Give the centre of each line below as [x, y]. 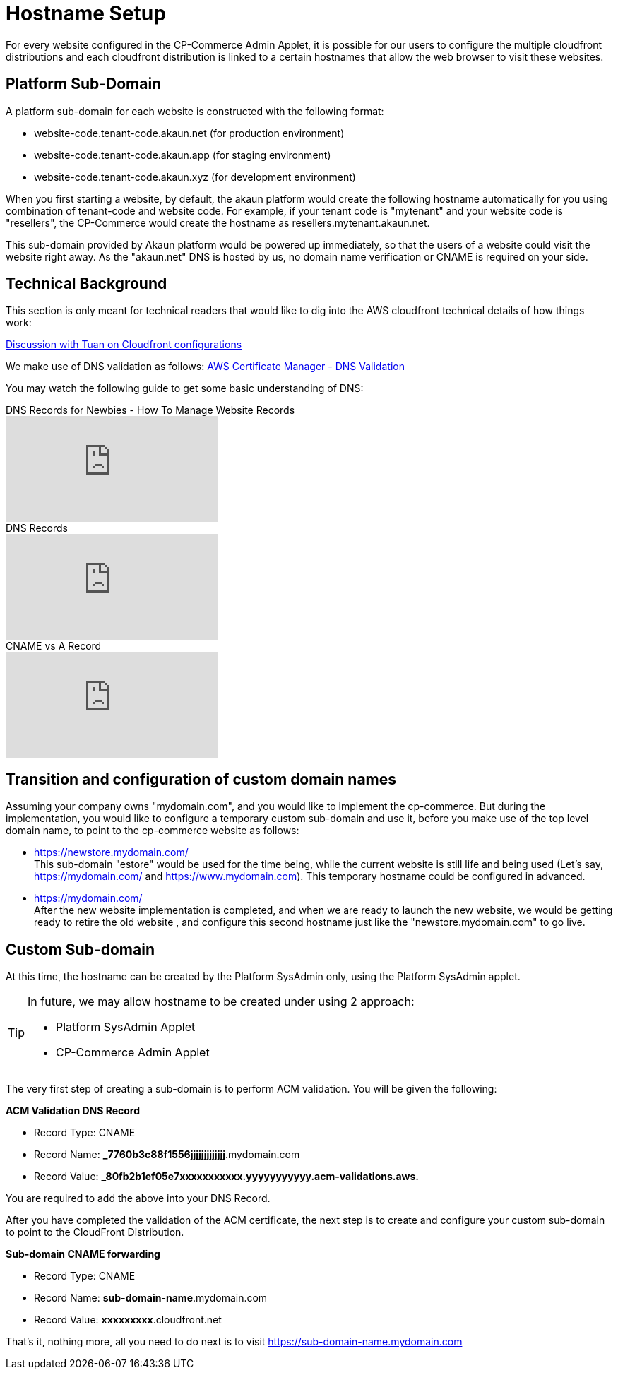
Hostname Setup [86, 13]
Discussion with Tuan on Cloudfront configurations [124, 345]
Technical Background [87, 284]
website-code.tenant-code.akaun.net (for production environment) [189, 133]
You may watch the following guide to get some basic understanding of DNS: [185, 388]
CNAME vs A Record [54, 646]
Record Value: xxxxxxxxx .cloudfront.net [128, 1320]
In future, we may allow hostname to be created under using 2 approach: [221, 1002]
